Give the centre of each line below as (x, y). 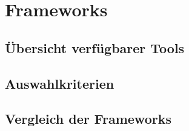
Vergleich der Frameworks (88, 119)
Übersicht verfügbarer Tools (95, 47)
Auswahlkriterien (60, 83)
